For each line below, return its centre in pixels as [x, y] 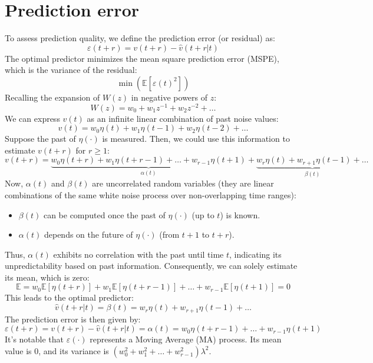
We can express [32, 118]
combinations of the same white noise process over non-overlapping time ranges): [151, 194]
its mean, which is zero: [47, 277]
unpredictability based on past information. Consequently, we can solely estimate [151, 266]
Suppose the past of [40, 139]
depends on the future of [88, 234]
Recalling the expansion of [52, 97]
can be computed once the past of [104, 214]
